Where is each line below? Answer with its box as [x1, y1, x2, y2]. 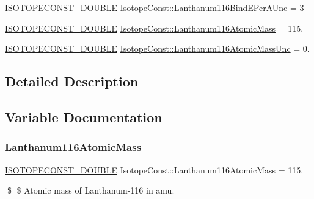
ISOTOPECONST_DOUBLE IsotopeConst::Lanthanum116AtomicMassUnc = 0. [5, 42, 310, 55]
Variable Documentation [5, 107, 162, 126]
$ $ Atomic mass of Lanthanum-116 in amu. [7, 184, 175, 197]
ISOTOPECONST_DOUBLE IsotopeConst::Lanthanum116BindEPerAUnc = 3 [5, 1, 304, 13]
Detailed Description [5, 72, 139, 91]
